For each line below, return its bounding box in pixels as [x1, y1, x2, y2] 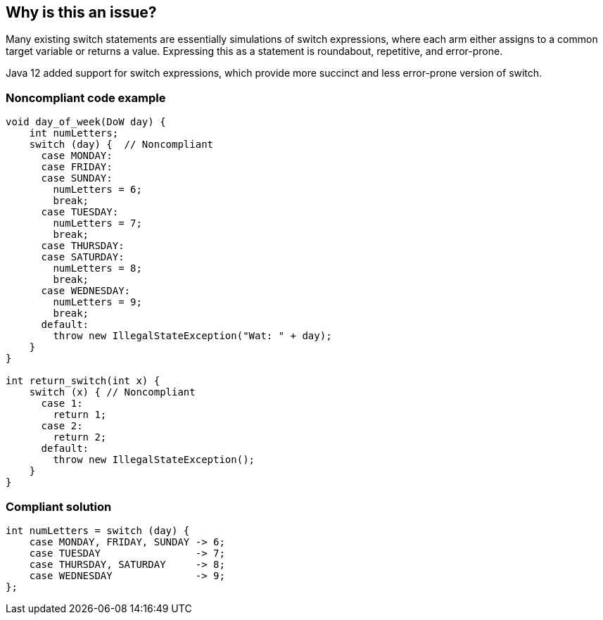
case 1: [41, 398, 83, 410]
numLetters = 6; [53, 184, 142, 196]
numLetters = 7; [53, 217, 142, 229]
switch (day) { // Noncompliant [29, 139, 214, 151]
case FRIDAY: [41, 161, 113, 173]
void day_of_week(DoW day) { [6, 116, 166, 128]
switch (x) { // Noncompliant [29, 386, 196, 398]
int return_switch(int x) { [6, 375, 160, 387]
